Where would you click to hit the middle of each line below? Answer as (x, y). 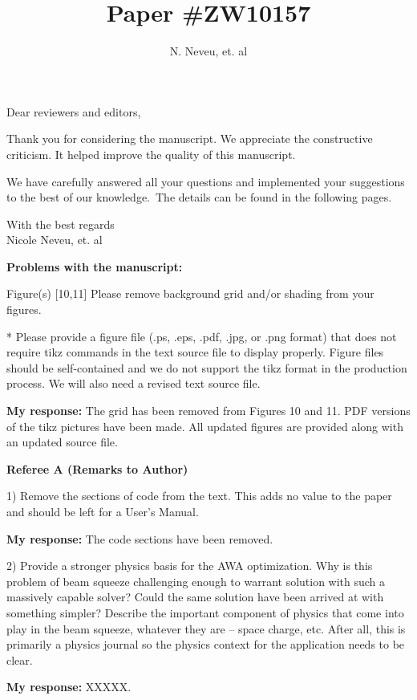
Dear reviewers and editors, (74, 111)
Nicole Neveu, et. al (55, 240)
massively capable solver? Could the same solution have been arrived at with (195, 597)
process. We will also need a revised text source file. (134, 383)
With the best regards (61, 224)
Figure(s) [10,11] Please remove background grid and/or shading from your (190, 293)
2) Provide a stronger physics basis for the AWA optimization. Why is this (190, 566)
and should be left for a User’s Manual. (103, 511)
